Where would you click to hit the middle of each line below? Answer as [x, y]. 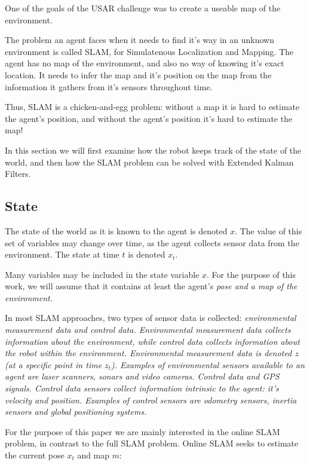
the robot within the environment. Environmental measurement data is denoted [148, 353]
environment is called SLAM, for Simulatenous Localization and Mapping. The [149, 51]
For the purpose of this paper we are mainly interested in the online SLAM [142, 431]
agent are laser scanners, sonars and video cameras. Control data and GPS [142, 376]
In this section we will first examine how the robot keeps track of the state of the [153, 150]
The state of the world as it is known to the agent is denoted [116, 230]
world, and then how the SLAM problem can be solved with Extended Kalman [149, 162]
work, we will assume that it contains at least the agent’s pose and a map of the [151, 286]
